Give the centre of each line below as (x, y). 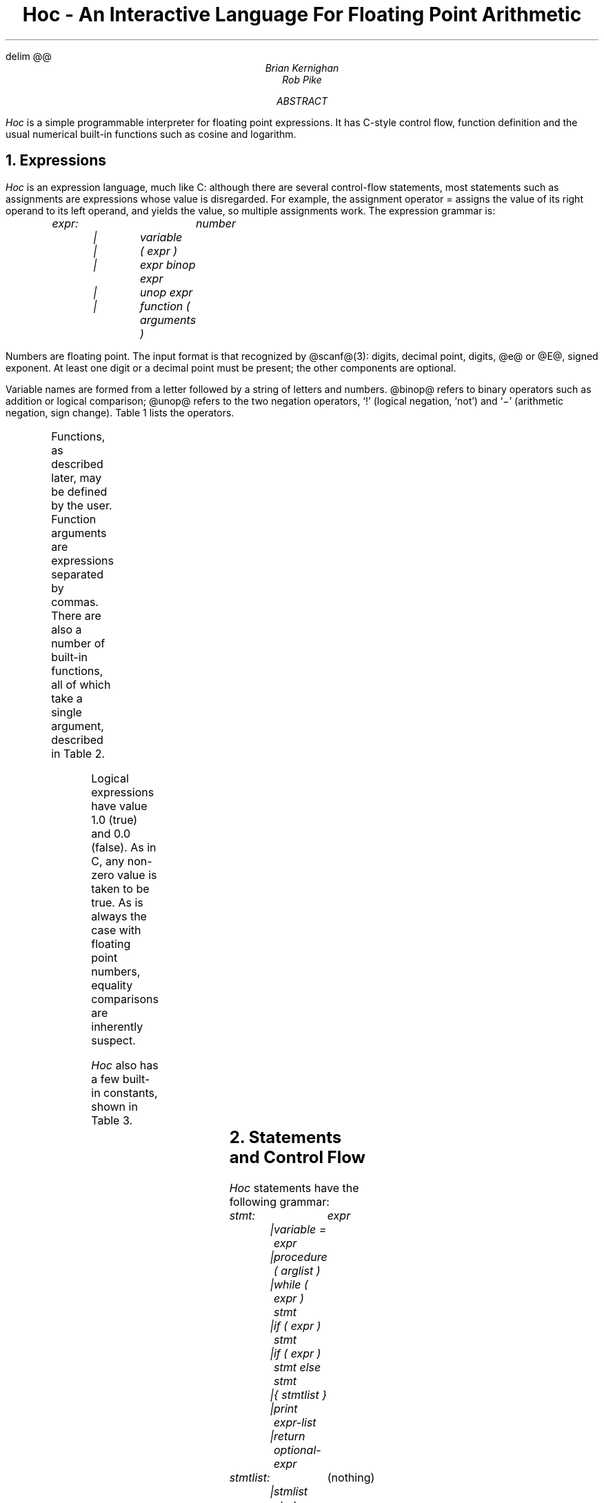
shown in (114, 1106)
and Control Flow (297, 1157)
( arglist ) (297, 1270)
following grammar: (279, 1201)
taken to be (120, 888)
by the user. (82, 505)
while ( (291, 1284)
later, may (77, 477)
